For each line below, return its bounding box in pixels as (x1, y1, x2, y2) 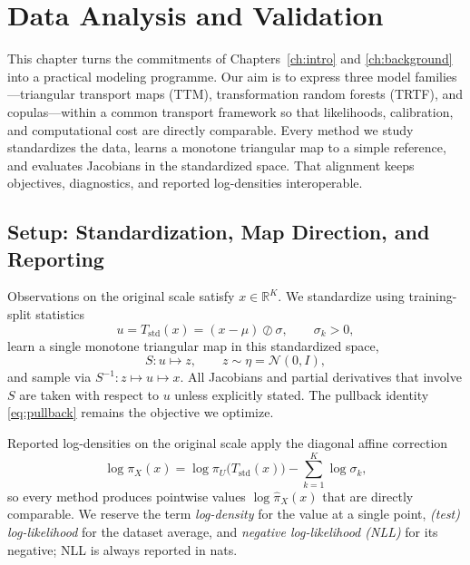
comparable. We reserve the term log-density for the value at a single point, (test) (7, 504, 460, 523)
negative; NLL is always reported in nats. (7, 540, 238, 559)
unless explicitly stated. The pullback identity (174, 385, 429, 404)
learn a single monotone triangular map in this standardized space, (7, 336, 379, 355)
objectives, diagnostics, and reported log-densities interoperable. (7, 173, 363, 192)
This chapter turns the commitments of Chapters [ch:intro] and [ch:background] (7, 49, 453, 68)
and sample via (7, 367, 92, 386)
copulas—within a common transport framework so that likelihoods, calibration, (7, 102, 454, 121)
